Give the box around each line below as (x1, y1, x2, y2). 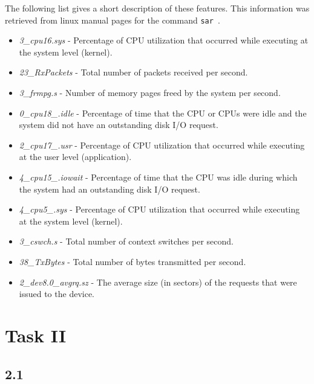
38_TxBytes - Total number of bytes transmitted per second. (19, 255, 246, 267)
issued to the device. (19, 287, 94, 300)
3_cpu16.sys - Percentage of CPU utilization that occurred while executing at (19, 34, 309, 46)
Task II (5, 322, 67, 347)
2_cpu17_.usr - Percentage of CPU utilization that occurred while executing (19, 138, 305, 151)
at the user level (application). (19, 150, 132, 163)
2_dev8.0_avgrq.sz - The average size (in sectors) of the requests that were (19, 275, 297, 288)
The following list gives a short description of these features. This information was (5, 2, 310, 14)
